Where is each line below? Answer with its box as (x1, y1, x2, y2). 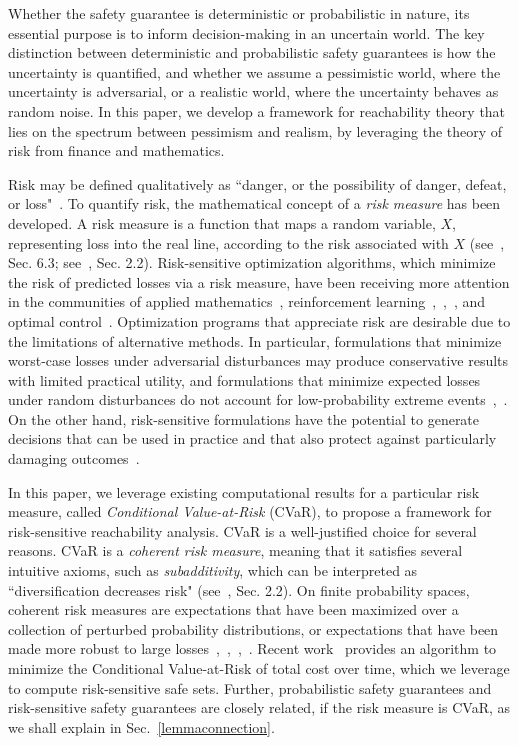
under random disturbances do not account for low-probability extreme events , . (8, 389, 508, 410)
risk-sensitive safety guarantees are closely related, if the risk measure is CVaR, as (8, 697, 511, 718)
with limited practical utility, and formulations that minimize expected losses (8, 369, 481, 390)
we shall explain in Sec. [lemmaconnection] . (8, 716, 275, 737)
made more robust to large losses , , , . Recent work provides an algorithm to (8, 638, 497, 659)
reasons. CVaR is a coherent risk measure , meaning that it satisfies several (8, 540, 463, 561)
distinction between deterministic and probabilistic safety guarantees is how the (8, 42, 496, 63)
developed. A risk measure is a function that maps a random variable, (8, 212, 436, 233)
